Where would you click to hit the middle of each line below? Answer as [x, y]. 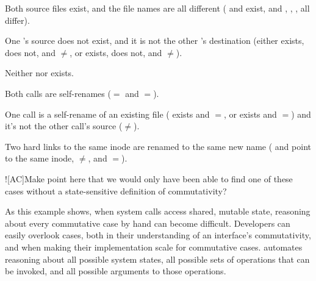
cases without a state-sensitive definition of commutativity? [116, 190]
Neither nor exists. [40, 73]
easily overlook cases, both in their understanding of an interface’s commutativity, [158, 235]
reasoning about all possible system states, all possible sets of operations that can [157, 259]
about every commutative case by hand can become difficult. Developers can [148, 223]
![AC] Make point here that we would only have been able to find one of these [149, 178]
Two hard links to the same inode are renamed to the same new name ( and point [158, 146]
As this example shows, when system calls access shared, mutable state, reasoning [158, 211]
